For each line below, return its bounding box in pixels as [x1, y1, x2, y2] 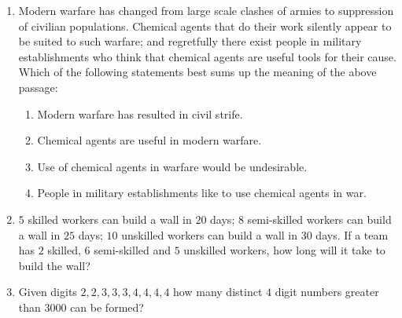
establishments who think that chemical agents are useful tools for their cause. [18, 48, 396, 64]
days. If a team [315, 226, 389, 243]
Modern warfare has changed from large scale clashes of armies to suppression [18, 2, 394, 18]
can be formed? [70, 298, 144, 315]
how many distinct [173, 283, 263, 300]
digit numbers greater [275, 283, 379, 300]
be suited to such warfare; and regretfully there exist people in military [18, 33, 362, 49]
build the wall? [18, 257, 90, 273]
